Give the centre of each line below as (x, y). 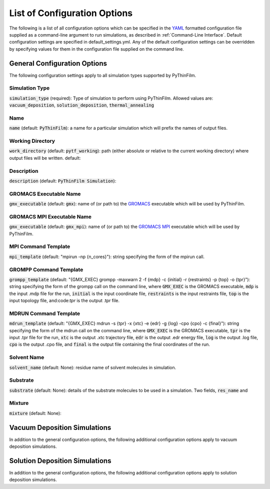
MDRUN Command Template (45, 313)
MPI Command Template (40, 247)
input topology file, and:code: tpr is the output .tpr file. (64, 301)
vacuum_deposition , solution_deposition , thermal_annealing (82, 105)
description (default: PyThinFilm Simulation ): (63, 181)
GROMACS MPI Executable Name (50, 216)
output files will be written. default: (45, 158)
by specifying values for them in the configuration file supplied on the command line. (97, 49)
